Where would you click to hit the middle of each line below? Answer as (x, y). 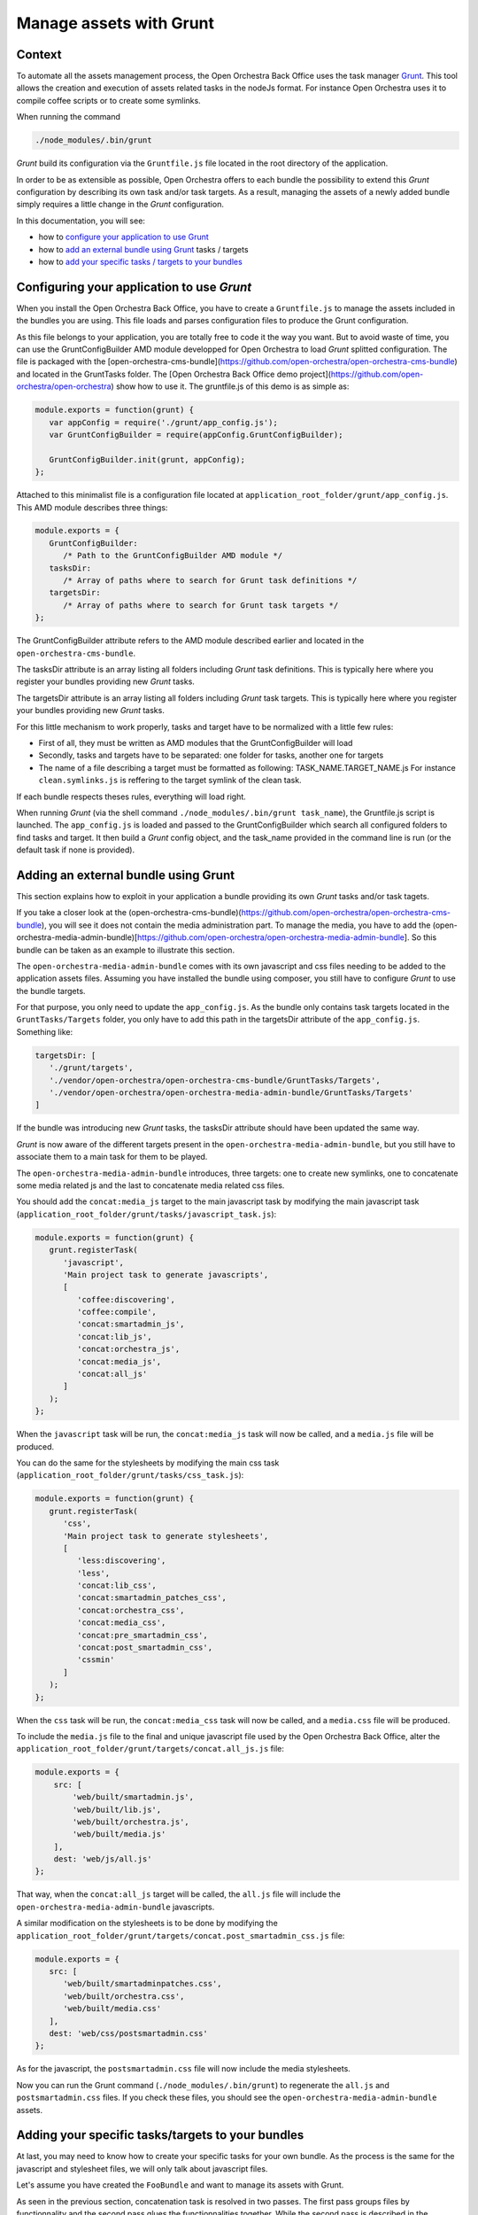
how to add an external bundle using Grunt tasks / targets (143, 249)
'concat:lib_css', (116, 1585)
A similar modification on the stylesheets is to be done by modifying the (147, 1924)
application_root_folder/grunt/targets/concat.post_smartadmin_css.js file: (181, 1935)
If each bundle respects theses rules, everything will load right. (131, 797)
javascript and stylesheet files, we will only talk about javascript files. (142, 2168)
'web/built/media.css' (112, 2009)
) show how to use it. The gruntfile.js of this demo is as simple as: (230, 386)
